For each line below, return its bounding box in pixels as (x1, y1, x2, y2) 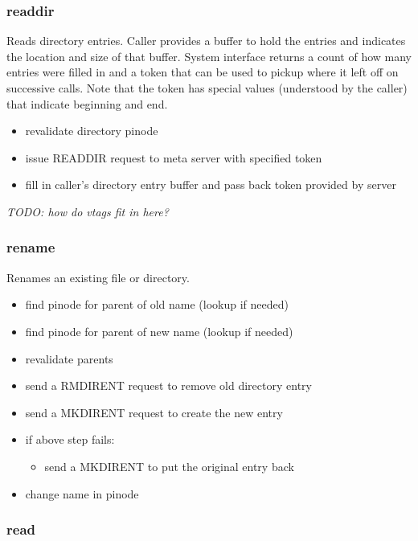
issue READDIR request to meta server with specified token (25, 149, 322, 166)
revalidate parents (25, 350, 113, 367)
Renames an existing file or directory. (6, 268, 190, 285)
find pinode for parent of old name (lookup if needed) (25, 296, 289, 313)
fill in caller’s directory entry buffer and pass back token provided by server (25, 176, 396, 193)
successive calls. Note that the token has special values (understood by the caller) (6, 80, 408, 96)
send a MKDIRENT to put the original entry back (44, 457, 294, 474)
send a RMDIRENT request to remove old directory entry (25, 377, 312, 394)
